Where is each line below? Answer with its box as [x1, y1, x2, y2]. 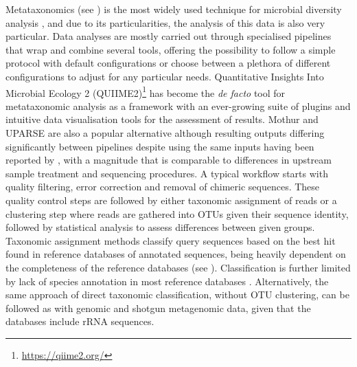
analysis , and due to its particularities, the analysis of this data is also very [5, 15, 325, 30]
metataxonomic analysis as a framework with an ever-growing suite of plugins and [5, 98, 351, 113]
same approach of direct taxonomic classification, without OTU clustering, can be [5, 287, 349, 302]
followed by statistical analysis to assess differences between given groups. [5, 220, 315, 234]
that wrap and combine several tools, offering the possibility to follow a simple [5, 42, 336, 56]
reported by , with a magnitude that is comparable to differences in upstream [5, 153, 332, 167]
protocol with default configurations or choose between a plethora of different [5, 56, 331, 70]
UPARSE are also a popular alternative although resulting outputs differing [5, 126, 325, 140]
